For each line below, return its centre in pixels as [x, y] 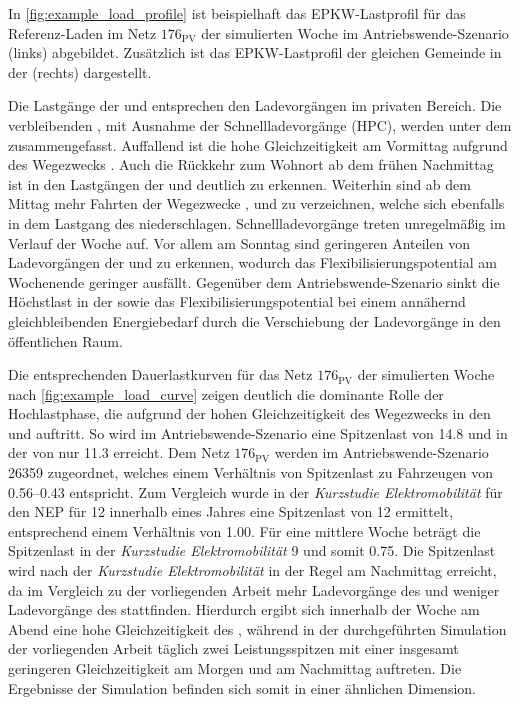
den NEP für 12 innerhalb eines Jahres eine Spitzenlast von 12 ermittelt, [231, 511]
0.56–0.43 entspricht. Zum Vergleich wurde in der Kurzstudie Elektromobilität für [255, 491]
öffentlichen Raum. [65, 340]
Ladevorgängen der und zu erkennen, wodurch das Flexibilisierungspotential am [252, 262]
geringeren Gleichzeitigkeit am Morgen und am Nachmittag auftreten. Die [235, 668]
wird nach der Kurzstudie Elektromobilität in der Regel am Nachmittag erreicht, [252, 570]
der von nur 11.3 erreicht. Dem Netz [119, 452]
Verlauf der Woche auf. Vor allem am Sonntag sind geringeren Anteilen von [239, 242]
